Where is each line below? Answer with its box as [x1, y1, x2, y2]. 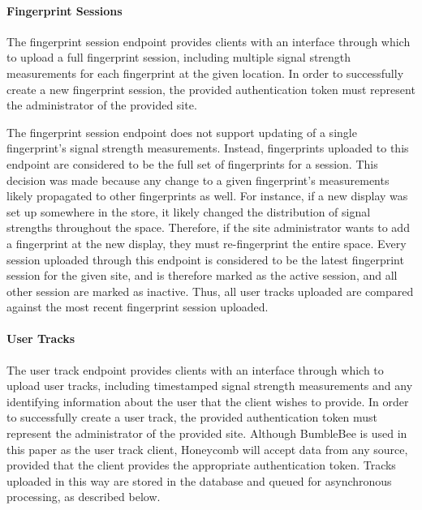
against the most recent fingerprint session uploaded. [6, 298, 269, 315]
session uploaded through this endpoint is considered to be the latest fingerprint [6, 251, 404, 268]
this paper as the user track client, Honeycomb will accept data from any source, [6, 440, 408, 457]
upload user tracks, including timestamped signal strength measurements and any [6, 377, 413, 394]
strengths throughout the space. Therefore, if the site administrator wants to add [6, 219, 410, 236]
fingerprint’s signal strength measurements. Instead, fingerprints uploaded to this [6, 139, 409, 156]
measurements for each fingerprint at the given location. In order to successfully [6, 64, 404, 81]
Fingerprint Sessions [6, 2, 123, 19]
